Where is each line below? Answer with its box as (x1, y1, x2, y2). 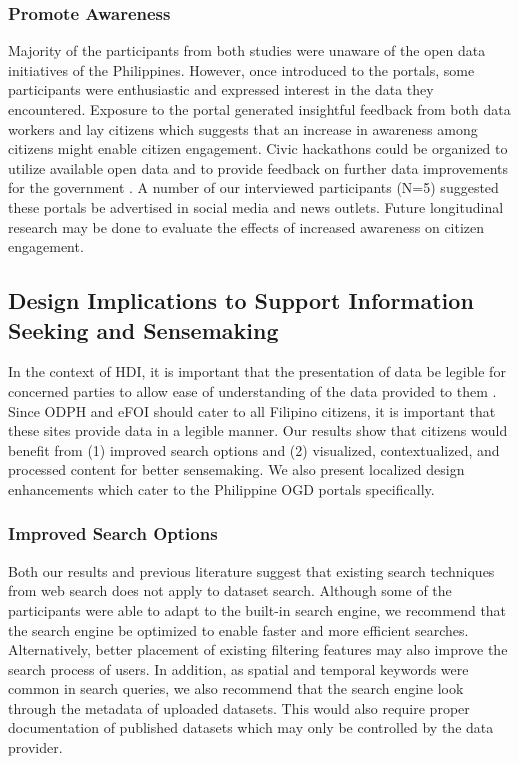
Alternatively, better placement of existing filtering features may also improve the (8, 639, 508, 660)
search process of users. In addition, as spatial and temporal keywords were (8, 658, 469, 679)
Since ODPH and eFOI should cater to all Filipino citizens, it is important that (8, 400, 496, 421)
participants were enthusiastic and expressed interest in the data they (8, 79, 434, 100)
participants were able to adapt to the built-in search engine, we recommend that (8, 599, 507, 620)
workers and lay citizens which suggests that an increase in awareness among (8, 118, 478, 139)
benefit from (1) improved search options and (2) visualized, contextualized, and (8, 439, 500, 460)
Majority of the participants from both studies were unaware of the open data (8, 40, 486, 61)
